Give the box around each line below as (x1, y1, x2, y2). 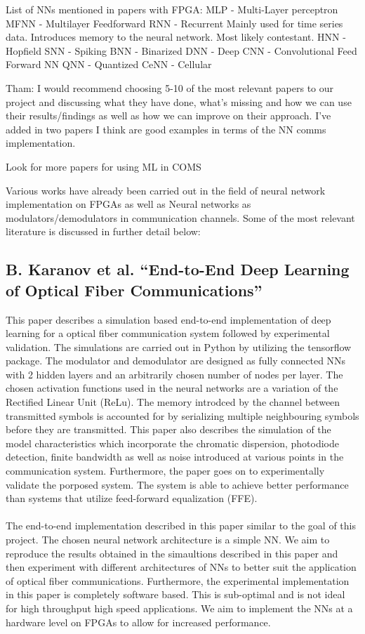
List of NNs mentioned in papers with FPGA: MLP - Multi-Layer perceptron (6, 2, 338, 16)
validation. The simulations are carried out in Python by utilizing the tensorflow (6, 339, 352, 354)
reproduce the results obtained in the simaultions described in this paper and (6, 546, 338, 560)
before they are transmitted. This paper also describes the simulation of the (6, 422, 331, 437)
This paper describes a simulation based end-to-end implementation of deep (6, 312, 331, 326)
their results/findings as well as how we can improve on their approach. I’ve (6, 108, 331, 123)
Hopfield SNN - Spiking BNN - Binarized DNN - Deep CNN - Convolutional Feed (6, 43, 357, 58)
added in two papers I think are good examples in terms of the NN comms (6, 121, 326, 136)
